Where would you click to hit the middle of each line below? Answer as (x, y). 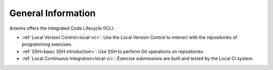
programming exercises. (47, 44)
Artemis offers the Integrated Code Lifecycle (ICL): (62, 28)
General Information (53, 13)
